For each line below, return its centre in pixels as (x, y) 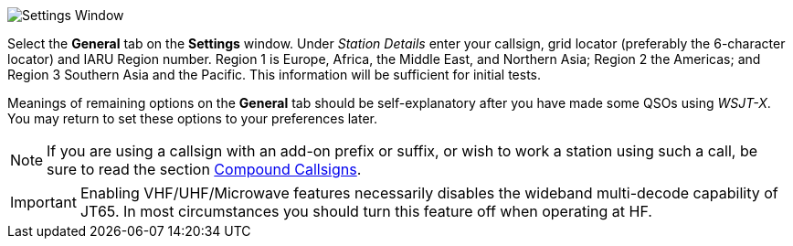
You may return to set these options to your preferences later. (193, 118)
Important (43, 202)
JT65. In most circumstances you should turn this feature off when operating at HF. (366, 211)
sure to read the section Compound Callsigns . (204, 169)
